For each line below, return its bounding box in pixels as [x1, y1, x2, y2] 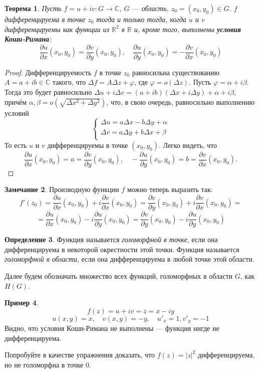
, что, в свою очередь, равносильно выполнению [106, 96, 254, 107]
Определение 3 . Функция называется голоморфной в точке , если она [5, 234, 218, 245]
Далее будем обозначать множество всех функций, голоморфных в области [5, 270, 233, 281]
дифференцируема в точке [5, 14, 86, 24]
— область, [132, 3, 169, 13]
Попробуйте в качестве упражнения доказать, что [5, 349, 155, 360]
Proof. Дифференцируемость [5, 67, 92, 77]
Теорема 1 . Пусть [5, 3, 62, 13]
